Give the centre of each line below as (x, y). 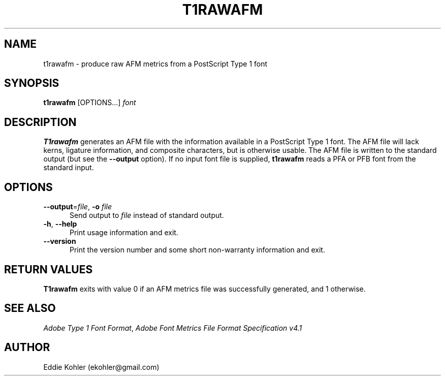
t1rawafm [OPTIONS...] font (90, 103)
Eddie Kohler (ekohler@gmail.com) (101, 367)
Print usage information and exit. (124, 233)
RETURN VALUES (49, 269)
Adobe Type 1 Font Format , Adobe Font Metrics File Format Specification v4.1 (173, 328)
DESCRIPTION (40, 122)
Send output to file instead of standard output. (147, 215)
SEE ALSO (30, 308)
